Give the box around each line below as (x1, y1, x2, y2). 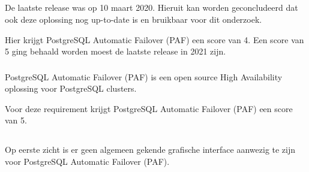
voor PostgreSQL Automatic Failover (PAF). (5, 155, 170, 168)
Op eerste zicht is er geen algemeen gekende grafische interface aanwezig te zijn (5, 143, 296, 156)
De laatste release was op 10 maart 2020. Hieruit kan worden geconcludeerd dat (5, 1, 298, 14)
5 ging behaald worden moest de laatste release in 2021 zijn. (5, 45, 226, 58)
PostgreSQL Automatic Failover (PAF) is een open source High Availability (5, 70, 283, 83)
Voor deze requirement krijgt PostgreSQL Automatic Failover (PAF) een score (5, 102, 293, 114)
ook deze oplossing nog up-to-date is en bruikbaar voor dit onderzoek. (5, 13, 262, 25)
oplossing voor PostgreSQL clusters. (5, 82, 137, 95)
